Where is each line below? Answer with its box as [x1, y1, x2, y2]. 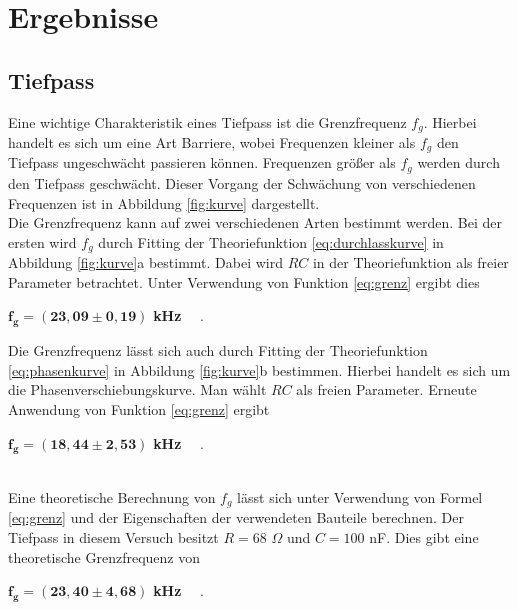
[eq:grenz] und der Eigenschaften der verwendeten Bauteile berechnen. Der [8, 507, 464, 528]
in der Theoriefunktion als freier [312, 252, 509, 273]
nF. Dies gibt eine [369, 526, 479, 547]
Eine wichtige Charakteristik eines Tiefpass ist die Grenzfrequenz [8, 111, 407, 132]
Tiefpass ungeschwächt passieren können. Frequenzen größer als [8, 152, 396, 173]
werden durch [417, 152, 500, 173]
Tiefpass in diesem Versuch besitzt [8, 526, 219, 547]
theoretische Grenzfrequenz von [8, 546, 201, 567]
